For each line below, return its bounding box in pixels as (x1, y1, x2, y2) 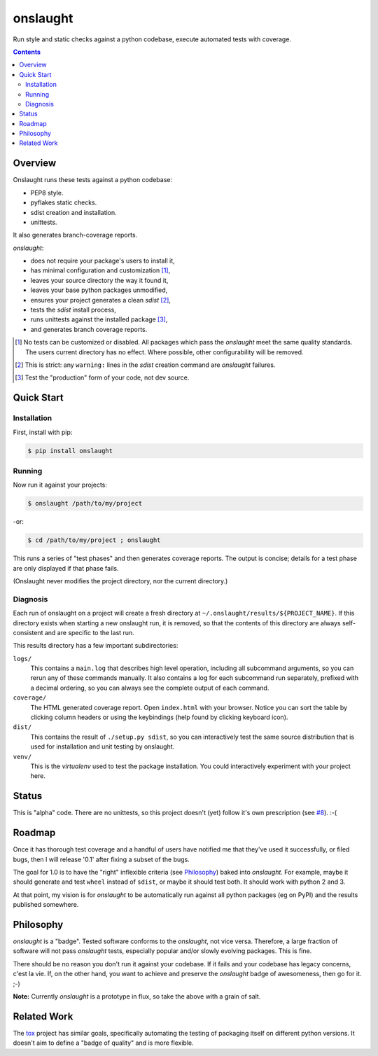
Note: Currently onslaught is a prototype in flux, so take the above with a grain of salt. (13, 992, 261, 1001)
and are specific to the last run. (44, 628, 134, 637)
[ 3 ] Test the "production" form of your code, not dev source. (15, 373, 190, 382)
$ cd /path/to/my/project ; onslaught (27, 536, 161, 544)
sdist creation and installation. (30, 208, 117, 216)
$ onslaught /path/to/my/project (27, 499, 143, 508)
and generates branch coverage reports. (30, 325, 148, 333)
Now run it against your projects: (13, 480, 108, 489)
